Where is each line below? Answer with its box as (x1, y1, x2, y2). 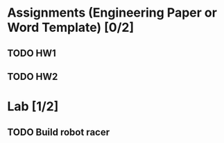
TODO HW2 (7, 71, 58, 83)
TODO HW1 (7, 47, 57, 59)
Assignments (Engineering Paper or (7, 5, 217, 21)
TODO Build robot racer (7, 126, 110, 138)
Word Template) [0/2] (7, 19, 135, 35)
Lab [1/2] (7, 99, 59, 115)
